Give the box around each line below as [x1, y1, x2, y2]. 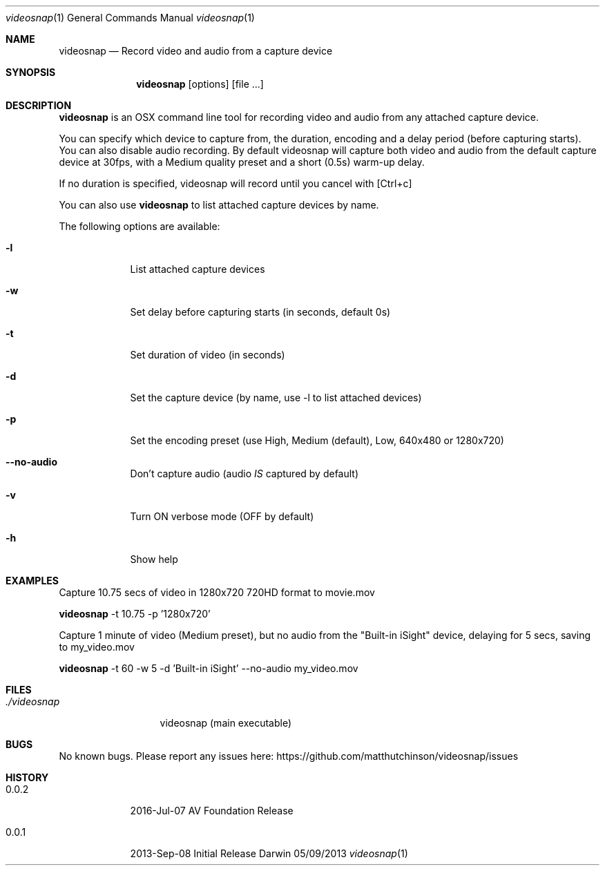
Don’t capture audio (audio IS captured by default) [130, 468, 359, 479]
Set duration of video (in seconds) [130, 349, 285, 361]
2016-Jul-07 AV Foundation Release [130, 805, 294, 816]
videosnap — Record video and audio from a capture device [59, 45, 333, 57]
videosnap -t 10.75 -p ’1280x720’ [59, 608, 211, 620]
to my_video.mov [59, 641, 135, 653]
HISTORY [6, 772, 49, 783]
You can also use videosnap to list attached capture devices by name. [59, 199, 379, 211]
